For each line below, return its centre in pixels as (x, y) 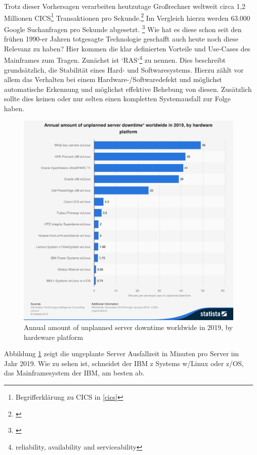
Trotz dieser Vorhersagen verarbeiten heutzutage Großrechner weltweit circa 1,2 (125, 6)
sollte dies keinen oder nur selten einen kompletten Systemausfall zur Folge (117, 99)
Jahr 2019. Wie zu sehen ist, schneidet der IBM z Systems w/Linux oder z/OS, (124, 363)
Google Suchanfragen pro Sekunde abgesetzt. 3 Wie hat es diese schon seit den (123, 28)
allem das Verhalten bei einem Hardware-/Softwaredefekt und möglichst (113, 79)
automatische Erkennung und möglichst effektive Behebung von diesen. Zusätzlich (128, 89)
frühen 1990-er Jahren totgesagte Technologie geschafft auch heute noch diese (121, 39)
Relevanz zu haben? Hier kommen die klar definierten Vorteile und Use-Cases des (127, 48)
